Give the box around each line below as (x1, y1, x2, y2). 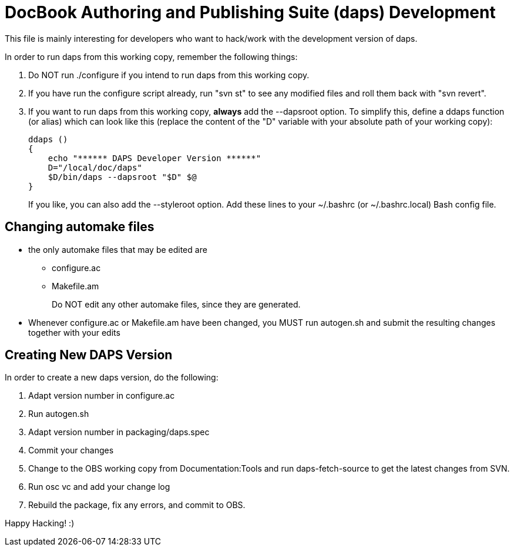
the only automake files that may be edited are (28, 244, 207, 255)
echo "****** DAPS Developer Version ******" (48, 153, 261, 163)
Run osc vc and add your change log (28, 482, 170, 492)
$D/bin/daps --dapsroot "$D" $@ (48, 172, 197, 182)
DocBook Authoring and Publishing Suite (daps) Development (5, 2, 496, 22)
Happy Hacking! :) (5, 518, 75, 529)
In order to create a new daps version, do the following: (5, 372, 219, 383)
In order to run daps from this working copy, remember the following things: (5, 51, 298, 62)
